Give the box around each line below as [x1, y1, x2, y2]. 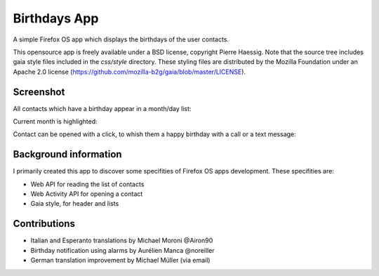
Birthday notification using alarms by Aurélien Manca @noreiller [30, 246, 215, 254]
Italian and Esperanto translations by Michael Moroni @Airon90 [30, 236, 213, 245]
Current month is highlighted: [13, 117, 98, 126]
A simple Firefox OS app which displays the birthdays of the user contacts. [13, 35, 230, 44]
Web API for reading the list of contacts [30, 180, 145, 188]
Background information [13, 148, 122, 161]
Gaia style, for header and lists [30, 199, 119, 208]
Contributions [13, 218, 75, 230]
